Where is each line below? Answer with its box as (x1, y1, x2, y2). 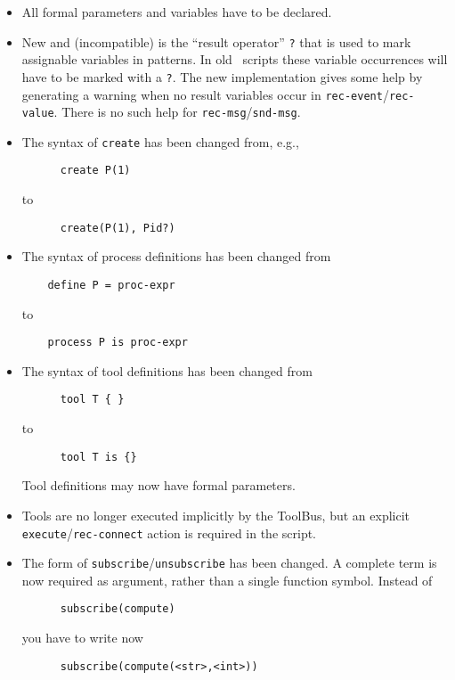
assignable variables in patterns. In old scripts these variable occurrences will (21, 50, 448, 69)
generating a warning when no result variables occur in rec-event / (21, 85, 389, 103)
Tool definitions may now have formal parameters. (21, 476, 296, 495)
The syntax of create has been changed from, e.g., (21, 132, 299, 151)
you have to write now (21, 628, 143, 647)
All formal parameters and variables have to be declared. (21, 3, 332, 20)
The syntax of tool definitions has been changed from (21, 361, 313, 380)
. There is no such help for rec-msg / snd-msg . (53, 102, 301, 121)
